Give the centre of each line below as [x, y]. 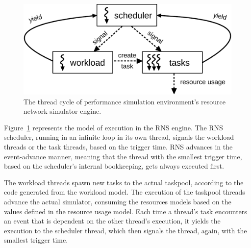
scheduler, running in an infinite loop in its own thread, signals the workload [119, 137]
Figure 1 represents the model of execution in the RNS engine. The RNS [113, 127]
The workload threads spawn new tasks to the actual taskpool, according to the [124, 182]
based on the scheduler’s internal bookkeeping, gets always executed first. [114, 166]
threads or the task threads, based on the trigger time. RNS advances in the [118, 146]
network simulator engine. [63, 111]
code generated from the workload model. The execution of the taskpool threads [125, 192]
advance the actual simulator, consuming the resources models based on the [118, 201]
